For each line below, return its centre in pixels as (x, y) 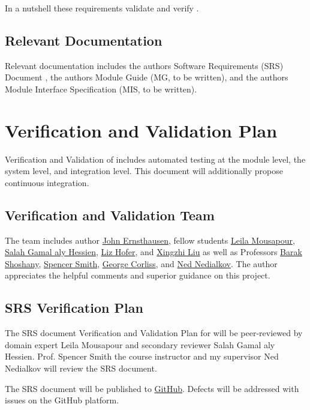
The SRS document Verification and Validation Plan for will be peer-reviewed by (154, 333)
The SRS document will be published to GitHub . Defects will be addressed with (152, 388)
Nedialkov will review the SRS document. (81, 368)
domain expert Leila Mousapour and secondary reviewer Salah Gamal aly (140, 344)
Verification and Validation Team (110, 215)
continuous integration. (47, 182)
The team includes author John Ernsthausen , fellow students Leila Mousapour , (150, 240)
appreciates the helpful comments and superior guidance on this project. (138, 275)
